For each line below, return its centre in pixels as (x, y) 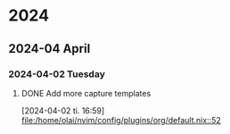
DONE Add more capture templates (86, 93)
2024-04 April (49, 49)
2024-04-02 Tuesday (57, 74)
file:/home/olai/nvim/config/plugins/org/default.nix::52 (121, 120)
